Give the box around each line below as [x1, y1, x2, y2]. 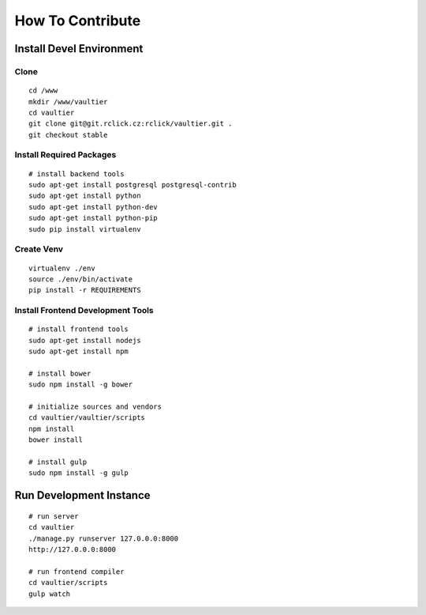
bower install [28, 436, 83, 444]
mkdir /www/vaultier [28, 97, 108, 106]
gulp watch [28, 589, 71, 598]
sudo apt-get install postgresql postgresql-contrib [28, 180, 237, 190]
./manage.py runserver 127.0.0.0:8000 [28, 534, 179, 543]
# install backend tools [28, 169, 125, 178]
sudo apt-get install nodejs [28, 336, 141, 345]
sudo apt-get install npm [28, 347, 129, 356]
